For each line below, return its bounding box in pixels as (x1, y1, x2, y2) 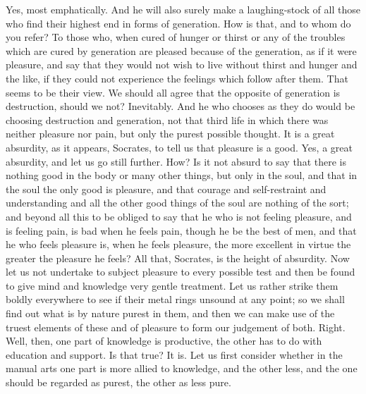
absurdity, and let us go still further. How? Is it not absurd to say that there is (6, 154, 346, 168)
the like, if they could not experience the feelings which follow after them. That (6, 70, 348, 85)
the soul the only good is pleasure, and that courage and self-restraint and (6, 181, 327, 196)
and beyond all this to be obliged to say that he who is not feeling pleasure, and (6, 209, 352, 223)
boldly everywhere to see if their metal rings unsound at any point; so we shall (6, 292, 345, 307)
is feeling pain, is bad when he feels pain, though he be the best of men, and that (6, 223, 357, 238)
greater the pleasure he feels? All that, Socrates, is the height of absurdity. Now (6, 250, 350, 265)
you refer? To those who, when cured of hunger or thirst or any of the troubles (6, 30, 346, 44)
